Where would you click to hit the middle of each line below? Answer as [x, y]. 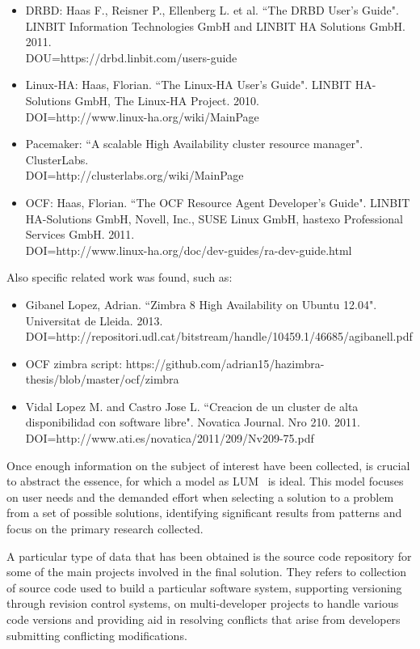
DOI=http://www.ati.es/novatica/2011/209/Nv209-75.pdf [170, 438]
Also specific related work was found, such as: [120, 277]
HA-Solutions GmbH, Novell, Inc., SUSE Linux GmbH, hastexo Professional [214, 218]
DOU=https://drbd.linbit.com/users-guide [131, 57]
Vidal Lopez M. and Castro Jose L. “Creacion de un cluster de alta [192, 406]
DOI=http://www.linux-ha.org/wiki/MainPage [142, 116]
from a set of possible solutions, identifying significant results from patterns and [204, 513]
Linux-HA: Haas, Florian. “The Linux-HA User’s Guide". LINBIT [189, 85]
